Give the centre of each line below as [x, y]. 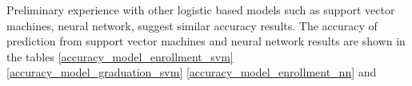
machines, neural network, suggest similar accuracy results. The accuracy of [192, 25]
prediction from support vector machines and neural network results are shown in [206, 41]
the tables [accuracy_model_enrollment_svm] [120, 56]
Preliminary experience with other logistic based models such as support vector [201, 10]
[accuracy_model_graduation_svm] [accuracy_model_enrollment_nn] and [192, 72]
